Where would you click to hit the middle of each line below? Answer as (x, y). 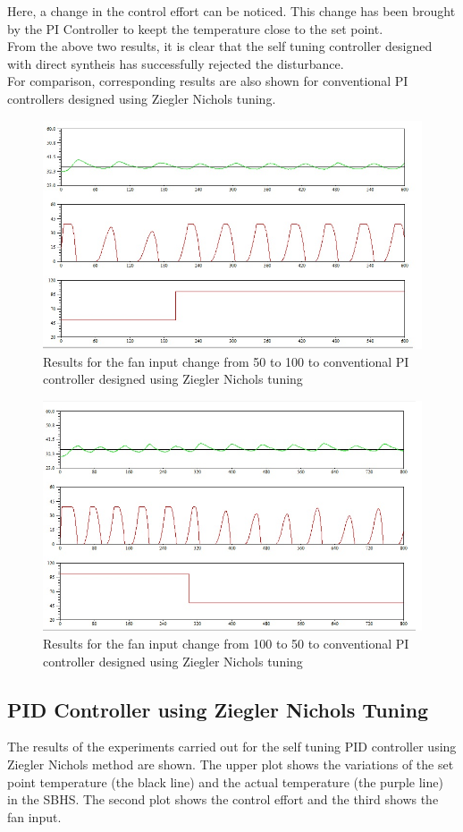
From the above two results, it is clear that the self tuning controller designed (220, 46)
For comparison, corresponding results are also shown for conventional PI (208, 81)
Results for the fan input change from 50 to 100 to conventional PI (226, 361)
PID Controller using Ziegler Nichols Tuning (218, 709)
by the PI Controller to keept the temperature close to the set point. (195, 28)
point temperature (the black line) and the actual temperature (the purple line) (225, 781)
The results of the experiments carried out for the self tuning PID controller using (232, 747)
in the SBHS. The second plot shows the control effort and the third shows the (223, 799)
